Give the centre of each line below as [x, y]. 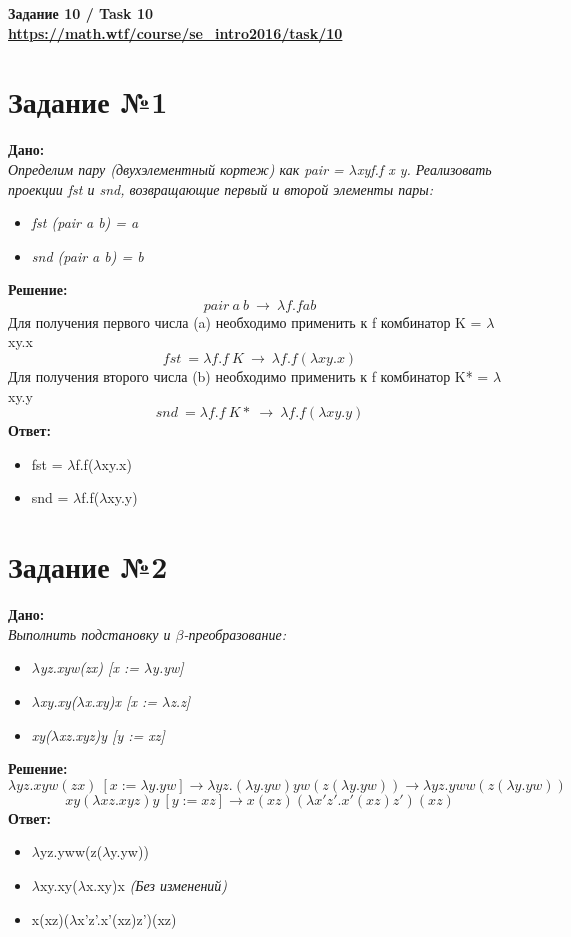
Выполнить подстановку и [89, 633]
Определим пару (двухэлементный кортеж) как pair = [176, 168]
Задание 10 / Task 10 [81, 13]
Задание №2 [88, 566]
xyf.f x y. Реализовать [424, 168]
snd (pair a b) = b [87, 255]
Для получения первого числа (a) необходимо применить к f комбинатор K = [245, 321]
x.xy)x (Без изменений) [156, 884]
